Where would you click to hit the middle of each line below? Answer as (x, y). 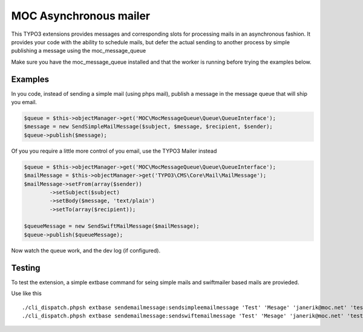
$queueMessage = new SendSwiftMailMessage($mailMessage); (112, 226)
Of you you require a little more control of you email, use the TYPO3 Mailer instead (114, 151)
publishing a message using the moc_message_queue (79, 51)
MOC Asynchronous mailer (81, 16)
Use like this (26, 293)
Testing (26, 267)
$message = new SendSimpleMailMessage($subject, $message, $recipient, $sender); (149, 127)
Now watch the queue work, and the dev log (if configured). (86, 250)
